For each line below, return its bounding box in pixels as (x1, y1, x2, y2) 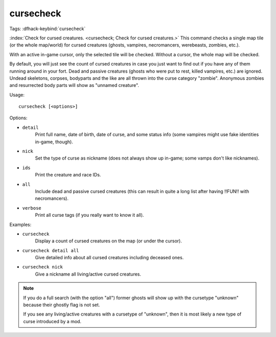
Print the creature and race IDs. (35, 172, 101, 178)
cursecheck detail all (22, 248, 79, 253)
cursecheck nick (22, 264, 63, 270)
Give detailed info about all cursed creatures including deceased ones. (35, 255, 184, 261)
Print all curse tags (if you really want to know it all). (35, 212, 144, 218)
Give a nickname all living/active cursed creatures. (35, 271, 142, 277)
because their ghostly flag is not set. (23, 302, 100, 308)
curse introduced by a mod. (23, 318, 82, 324)
